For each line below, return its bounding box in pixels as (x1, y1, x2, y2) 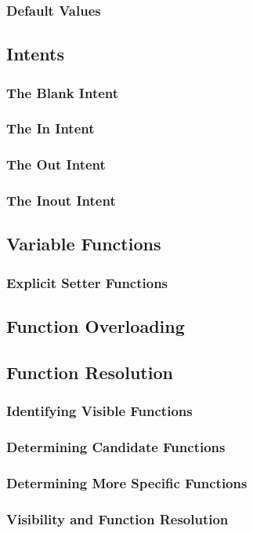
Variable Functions (6, 232, 161, 256)
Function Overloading (6, 314, 185, 338)
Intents (6, 42, 65, 66)
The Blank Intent (6, 82, 119, 102)
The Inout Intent (6, 191, 116, 210)
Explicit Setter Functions (6, 272, 168, 292)
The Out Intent (6, 155, 106, 174)
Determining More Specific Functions (6, 473, 248, 492)
